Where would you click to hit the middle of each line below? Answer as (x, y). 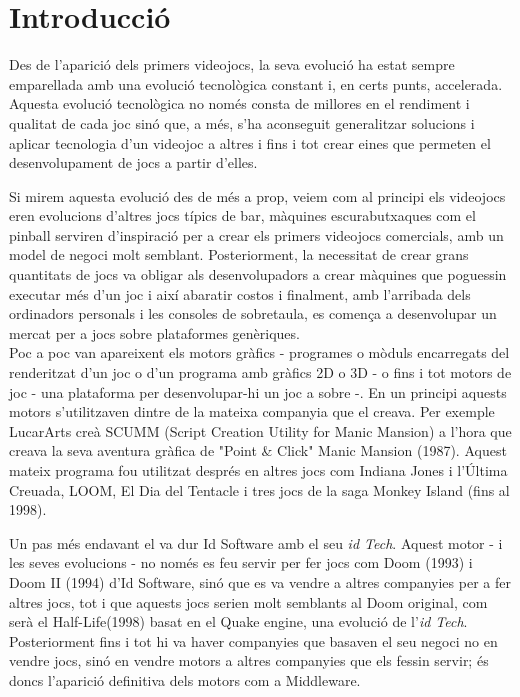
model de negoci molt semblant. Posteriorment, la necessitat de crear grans (239, 254)
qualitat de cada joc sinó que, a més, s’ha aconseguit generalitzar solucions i (242, 122)
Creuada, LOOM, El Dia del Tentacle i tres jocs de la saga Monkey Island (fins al (259, 489)
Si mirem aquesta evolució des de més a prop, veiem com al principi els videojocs (257, 195)
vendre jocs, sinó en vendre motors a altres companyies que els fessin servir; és (249, 660)
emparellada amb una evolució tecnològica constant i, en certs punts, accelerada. (256, 83)
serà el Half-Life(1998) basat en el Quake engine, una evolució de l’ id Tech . (238, 621)
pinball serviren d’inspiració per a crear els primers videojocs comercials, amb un (256, 234)
